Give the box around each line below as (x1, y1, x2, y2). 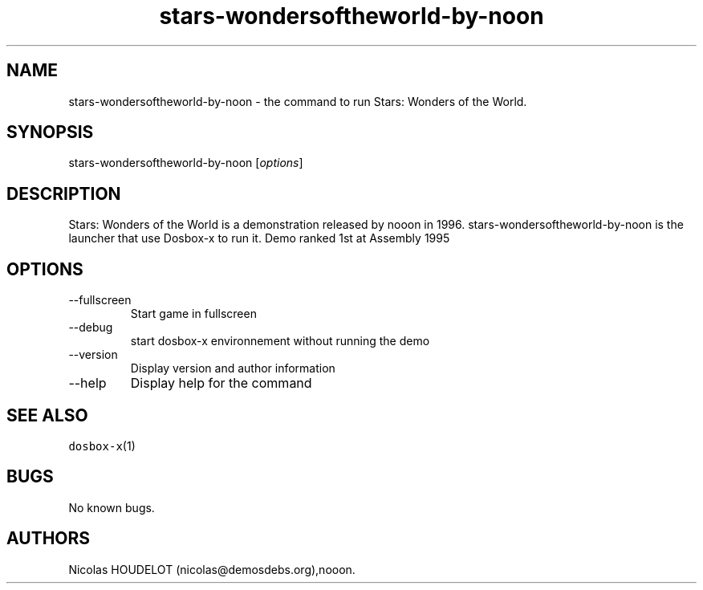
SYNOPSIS (6, 122, 94, 143)
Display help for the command (130, 375, 312, 392)
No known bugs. (68, 500, 155, 515)
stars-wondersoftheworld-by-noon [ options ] (68, 156, 303, 170)
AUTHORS (6, 528, 91, 549)
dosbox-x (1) (68, 438, 136, 453)
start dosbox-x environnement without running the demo (130, 334, 430, 348)
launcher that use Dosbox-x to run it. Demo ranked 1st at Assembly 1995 (68, 231, 450, 246)
